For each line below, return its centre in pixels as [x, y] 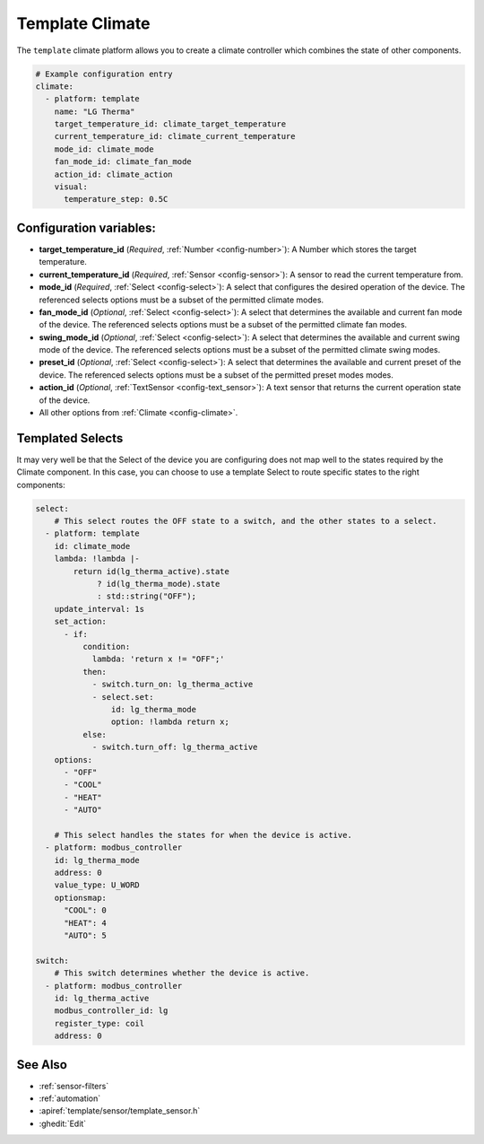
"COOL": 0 [86, 910]
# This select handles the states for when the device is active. [203, 835]
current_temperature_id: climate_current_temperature [175, 136]
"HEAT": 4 [86, 923]
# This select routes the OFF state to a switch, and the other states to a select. [246, 521]
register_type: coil [99, 1023]
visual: [71, 187]
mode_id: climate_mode [104, 149]
